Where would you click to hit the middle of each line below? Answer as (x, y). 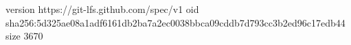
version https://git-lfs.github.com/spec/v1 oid (102, 9)
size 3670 (24, 36)
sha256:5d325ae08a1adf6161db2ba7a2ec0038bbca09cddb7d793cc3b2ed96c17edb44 (175, 22)
